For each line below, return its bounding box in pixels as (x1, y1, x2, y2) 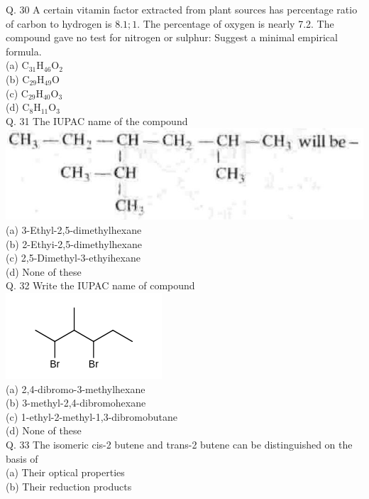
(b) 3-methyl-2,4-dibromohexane (6, 395, 146, 410)
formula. (6, 43, 42, 58)
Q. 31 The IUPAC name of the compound (6, 113, 188, 128)
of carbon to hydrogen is (6, 16, 112, 31)
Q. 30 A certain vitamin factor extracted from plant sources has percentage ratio (6, 2, 358, 16)
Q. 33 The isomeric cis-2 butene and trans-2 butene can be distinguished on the (6, 437, 353, 451)
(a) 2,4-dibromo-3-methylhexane (6, 381, 145, 396)
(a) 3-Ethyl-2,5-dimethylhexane (6, 222, 142, 237)
